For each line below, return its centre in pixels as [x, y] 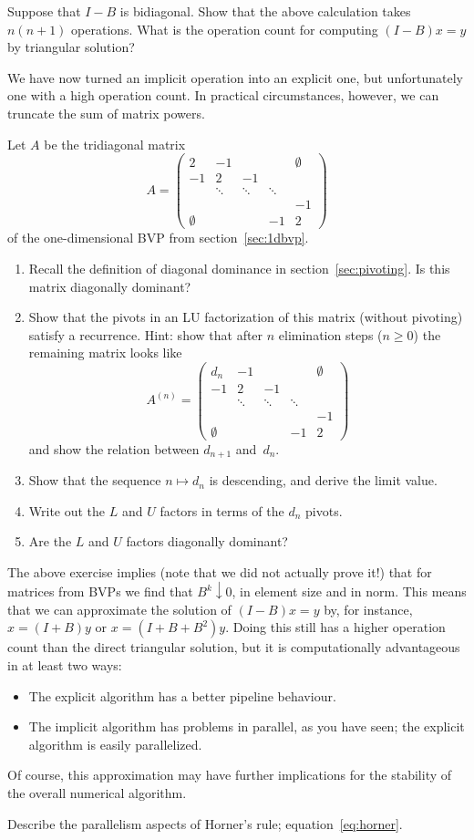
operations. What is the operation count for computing [225, 29]
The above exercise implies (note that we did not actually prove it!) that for [220, 571]
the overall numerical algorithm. [97, 792]
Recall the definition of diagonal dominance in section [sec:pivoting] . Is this [239, 268]
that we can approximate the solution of [119, 609]
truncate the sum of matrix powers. [106, 113]
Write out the [67, 510]
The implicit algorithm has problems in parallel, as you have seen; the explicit [247, 726]
